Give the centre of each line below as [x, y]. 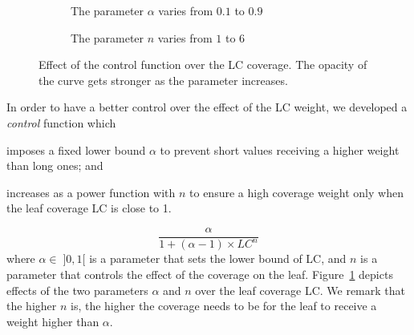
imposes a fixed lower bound [76, 149]
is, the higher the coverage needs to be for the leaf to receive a [224, 306]
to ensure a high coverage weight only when [296, 192]
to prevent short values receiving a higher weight [280, 149]
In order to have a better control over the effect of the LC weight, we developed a [207, 107]
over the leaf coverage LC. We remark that [300, 290]
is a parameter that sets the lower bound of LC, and [218, 258]
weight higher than [53, 321]
